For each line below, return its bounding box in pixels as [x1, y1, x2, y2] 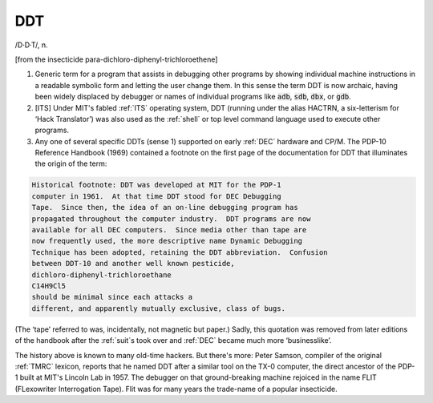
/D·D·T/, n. [14, 40, 48, 50]
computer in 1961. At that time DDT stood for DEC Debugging [31, 191, 281, 200]
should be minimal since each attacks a [31, 292, 192, 302]
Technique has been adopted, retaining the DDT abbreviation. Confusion [31, 248, 328, 256]
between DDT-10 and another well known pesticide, [31, 259, 236, 268]
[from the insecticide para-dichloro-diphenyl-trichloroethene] [14, 54, 218, 64]
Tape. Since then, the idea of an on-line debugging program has [31, 203, 298, 212]
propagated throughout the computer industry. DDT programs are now [31, 214, 311, 224]
